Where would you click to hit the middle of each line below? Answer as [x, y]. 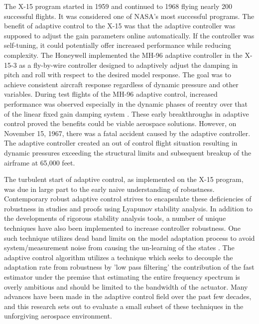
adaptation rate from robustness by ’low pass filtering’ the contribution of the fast [129, 267]
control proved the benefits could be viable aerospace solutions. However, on [120, 123]
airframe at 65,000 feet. [40, 162]
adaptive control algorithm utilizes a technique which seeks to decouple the [119, 257]
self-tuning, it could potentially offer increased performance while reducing [118, 45]
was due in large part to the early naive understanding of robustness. [109, 189]
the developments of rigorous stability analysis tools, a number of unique [115, 218]
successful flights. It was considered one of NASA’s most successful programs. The [129, 16]
